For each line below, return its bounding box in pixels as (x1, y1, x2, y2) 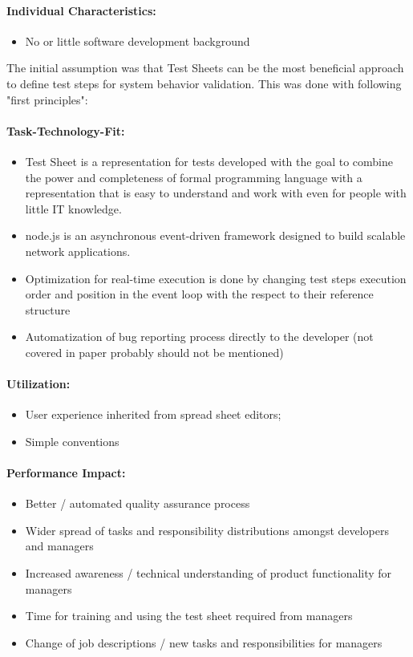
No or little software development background (25, 32, 250, 49)
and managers (25, 537, 94, 554)
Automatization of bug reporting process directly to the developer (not (25, 328, 374, 345)
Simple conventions (25, 432, 119, 449)
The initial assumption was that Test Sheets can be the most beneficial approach (6, 59, 404, 76)
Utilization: (6, 375, 71, 392)
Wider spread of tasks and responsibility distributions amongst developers (25, 521, 390, 538)
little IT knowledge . (25, 200, 122, 217)
